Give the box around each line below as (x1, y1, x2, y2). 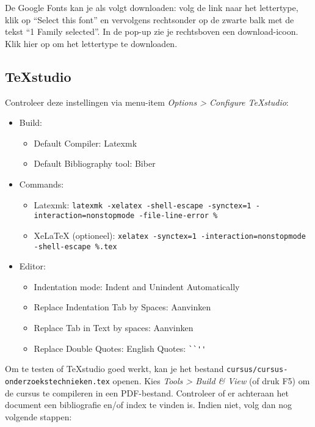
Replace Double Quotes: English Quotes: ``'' (34, 341, 206, 354)
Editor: (19, 260, 46, 272)
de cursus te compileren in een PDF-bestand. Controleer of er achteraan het (5, 386, 289, 399)
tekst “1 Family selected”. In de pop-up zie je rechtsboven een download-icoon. (5, 25, 299, 38)
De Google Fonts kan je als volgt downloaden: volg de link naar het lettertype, (5, 1, 299, 13)
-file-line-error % (139, 211, 218, 221)
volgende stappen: (5, 410, 72, 423)
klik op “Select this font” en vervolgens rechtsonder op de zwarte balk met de (5, 13, 294, 26)
